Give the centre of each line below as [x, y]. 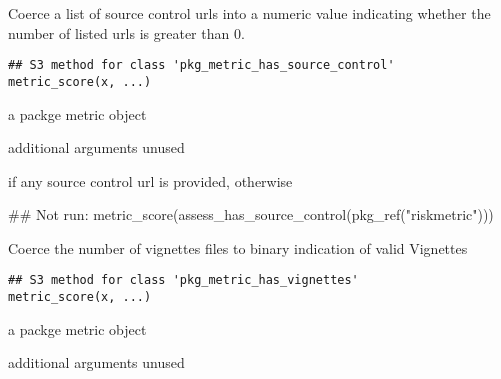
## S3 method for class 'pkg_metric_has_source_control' [201, 65]
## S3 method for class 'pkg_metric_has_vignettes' [183, 280]
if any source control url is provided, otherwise [150, 180]
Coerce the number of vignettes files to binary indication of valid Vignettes [238, 247]
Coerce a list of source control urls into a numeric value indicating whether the [249, 13]
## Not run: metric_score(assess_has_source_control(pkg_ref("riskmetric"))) [251, 214]
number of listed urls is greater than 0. [126, 32]
